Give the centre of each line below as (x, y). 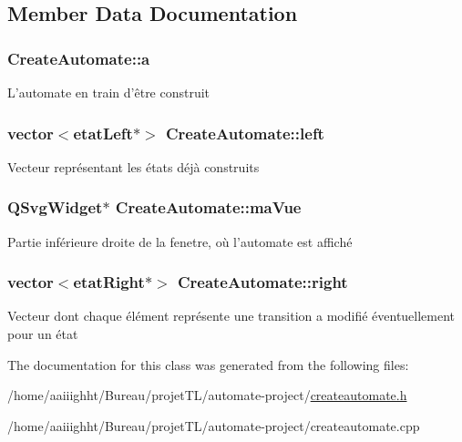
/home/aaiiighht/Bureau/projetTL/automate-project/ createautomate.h (207, 395)
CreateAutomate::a (79, 58)
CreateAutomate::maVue (208, 207)
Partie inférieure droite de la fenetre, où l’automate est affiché (180, 241)
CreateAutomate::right (262, 282)
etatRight (109, 282)
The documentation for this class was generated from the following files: (208, 364)
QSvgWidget (55, 207)
